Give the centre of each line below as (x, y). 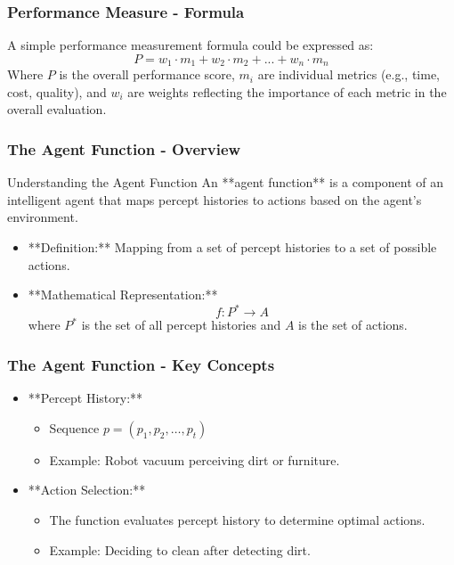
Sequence (74, 427)
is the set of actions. (353, 325)
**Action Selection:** (87, 490)
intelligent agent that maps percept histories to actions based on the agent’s (215, 199)
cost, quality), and (57, 91)
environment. (43, 217)
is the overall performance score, (147, 74)
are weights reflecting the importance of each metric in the (287, 91)
